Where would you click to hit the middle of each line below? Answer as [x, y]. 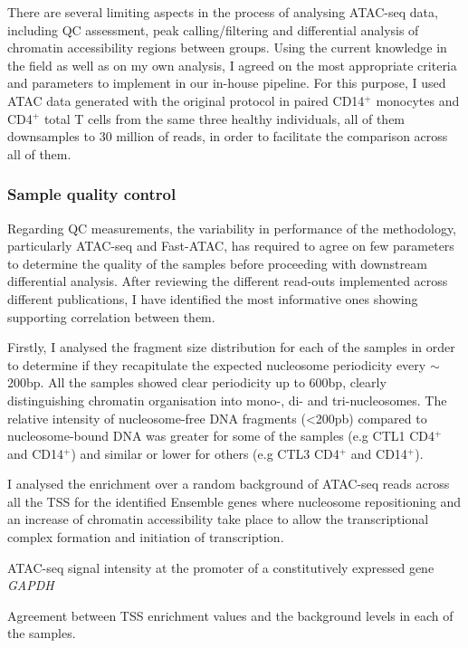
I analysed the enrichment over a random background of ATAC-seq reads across [229, 484]
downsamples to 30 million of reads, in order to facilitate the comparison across [228, 136]
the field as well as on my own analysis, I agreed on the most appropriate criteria [232, 65]
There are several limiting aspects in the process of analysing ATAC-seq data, [223, 12]
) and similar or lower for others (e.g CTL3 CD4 [205, 453]
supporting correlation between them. [111, 316]
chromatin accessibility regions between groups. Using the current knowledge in [227, 48]
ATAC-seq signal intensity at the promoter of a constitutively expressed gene [221, 567]
